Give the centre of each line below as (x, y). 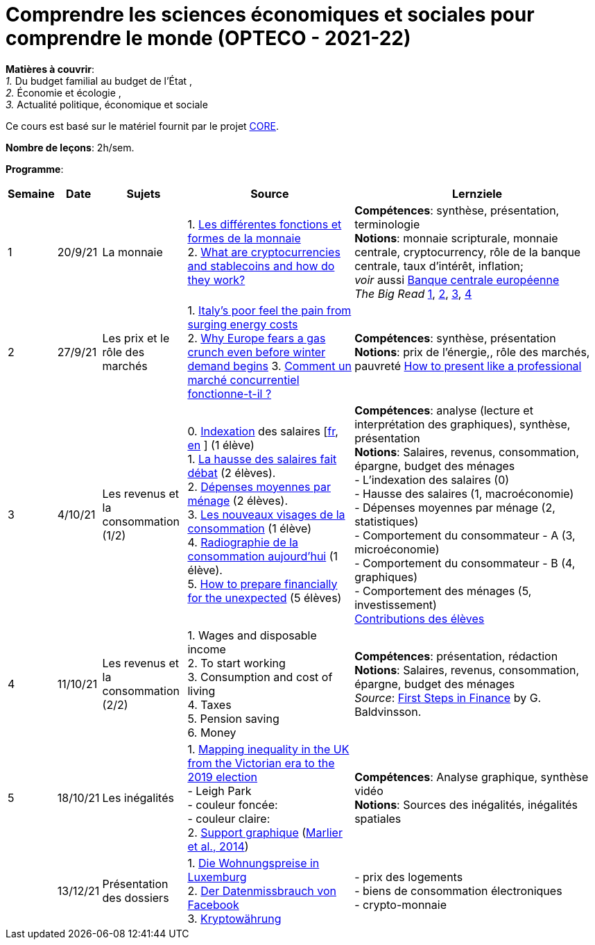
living (201, 691)
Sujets (144, 193)
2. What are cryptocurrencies (264, 252)
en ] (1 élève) (221, 445)
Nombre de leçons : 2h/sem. (70, 147)
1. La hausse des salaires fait (262, 459)
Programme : (35, 169)
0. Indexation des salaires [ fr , (263, 431)
